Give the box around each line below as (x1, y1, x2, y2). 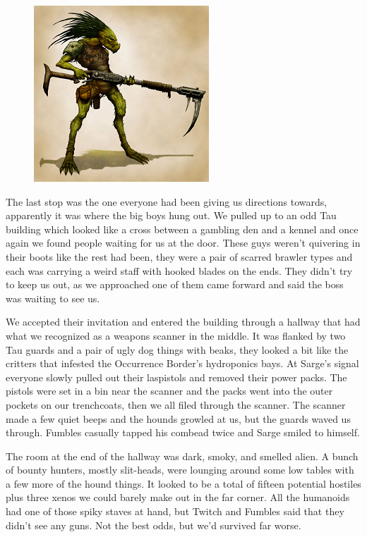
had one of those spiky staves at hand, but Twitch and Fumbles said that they (6, 504, 344, 519)
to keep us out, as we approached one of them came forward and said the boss (6, 277, 344, 292)
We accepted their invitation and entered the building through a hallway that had (6, 314, 361, 329)
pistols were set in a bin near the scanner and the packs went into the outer (6, 383, 333, 398)
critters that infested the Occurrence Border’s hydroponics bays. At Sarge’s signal (6, 356, 359, 371)
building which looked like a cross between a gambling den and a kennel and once (6, 221, 359, 236)
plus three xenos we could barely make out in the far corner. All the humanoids (6, 490, 350, 505)
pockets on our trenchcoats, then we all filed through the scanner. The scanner (6, 397, 346, 412)
